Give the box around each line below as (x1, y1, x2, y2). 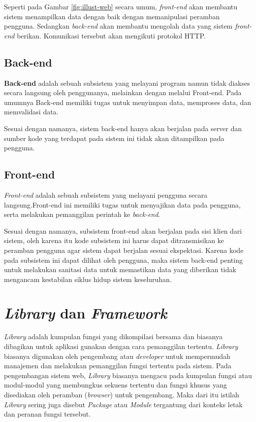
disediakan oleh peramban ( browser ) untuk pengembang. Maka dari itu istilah (4, 389, 239, 399)
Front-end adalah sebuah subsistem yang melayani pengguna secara (4, 189, 207, 200)
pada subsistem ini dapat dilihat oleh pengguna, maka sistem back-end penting (4, 254, 243, 265)
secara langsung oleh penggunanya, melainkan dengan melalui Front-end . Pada (4, 87, 242, 98)
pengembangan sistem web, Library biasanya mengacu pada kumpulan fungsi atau (4, 370, 252, 380)
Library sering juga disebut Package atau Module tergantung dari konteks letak (4, 399, 243, 409)
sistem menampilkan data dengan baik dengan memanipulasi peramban (4, 11, 220, 21)
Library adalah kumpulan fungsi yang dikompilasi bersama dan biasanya (4, 331, 223, 342)
